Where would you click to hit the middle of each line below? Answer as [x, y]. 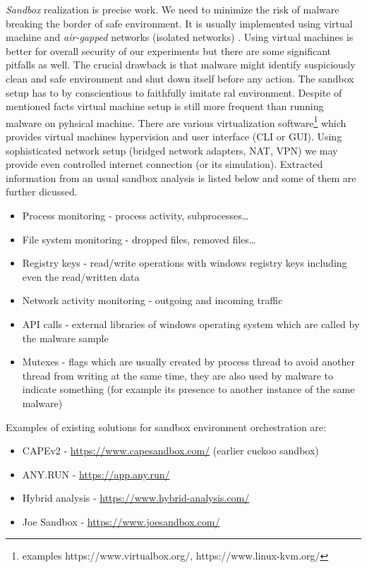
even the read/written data [81, 276]
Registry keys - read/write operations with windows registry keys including [185, 263]
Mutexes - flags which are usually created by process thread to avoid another [188, 362]
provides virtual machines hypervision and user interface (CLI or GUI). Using [174, 136]
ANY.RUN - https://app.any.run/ [96, 474]
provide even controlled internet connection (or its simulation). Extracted [164, 164]
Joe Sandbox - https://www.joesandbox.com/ [121, 521]
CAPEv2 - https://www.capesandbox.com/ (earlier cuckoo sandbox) [170, 451]
